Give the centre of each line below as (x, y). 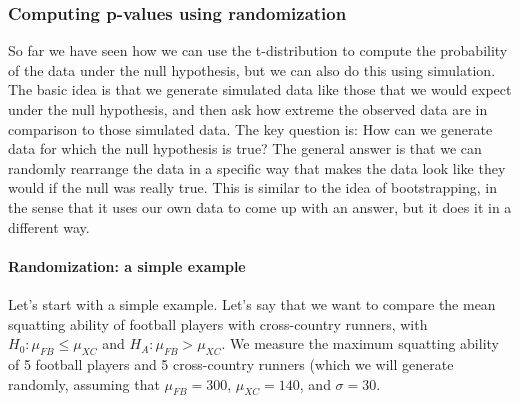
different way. (49, 226)
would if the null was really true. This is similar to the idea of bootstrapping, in (253, 187)
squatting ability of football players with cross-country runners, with (218, 323)
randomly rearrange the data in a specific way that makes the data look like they (257, 167)
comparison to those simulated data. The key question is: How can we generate (250, 128)
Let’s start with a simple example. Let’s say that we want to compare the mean (252, 303)
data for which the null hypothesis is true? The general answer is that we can (245, 148)
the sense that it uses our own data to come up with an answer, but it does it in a (260, 206)
